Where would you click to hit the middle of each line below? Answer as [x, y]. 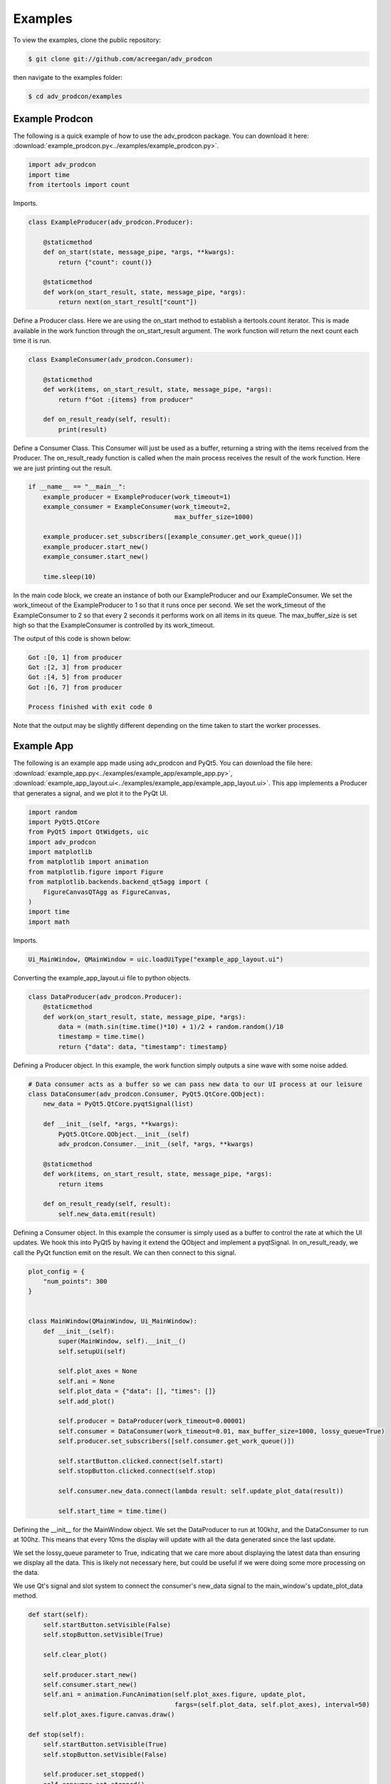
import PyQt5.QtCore [64, 822]
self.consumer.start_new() [90, 1684]
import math [49, 922]
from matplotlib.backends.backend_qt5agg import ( [119, 882]
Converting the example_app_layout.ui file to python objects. [102, 978]
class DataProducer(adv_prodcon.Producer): [105, 997]
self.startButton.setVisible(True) [105, 1744]
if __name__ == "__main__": [77, 487]
